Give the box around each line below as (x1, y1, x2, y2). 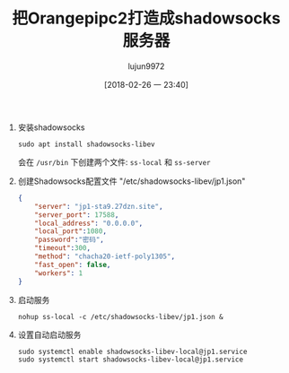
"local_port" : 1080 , (34, 227, 108, 236)
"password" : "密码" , (34, 235, 105, 245)
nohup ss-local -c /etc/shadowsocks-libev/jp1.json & (17, 312, 223, 321)
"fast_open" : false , (34, 260, 111, 269)
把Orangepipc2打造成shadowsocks (12, 8, 281, 29)
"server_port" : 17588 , (34, 210, 119, 220)
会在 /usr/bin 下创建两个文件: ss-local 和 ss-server (17, 156, 211, 167)
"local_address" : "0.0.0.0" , (34, 219, 144, 228)
